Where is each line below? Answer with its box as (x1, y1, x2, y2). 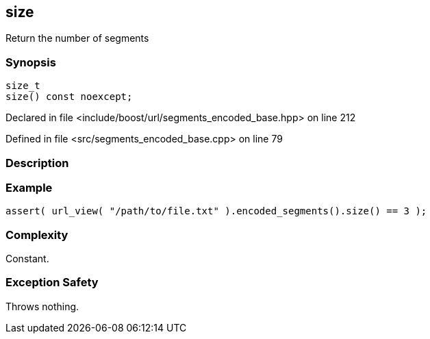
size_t (5, 80, 40, 92)
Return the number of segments (5, 32, 149, 45)
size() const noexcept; (5, 91, 133, 103)
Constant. (5, 253, 49, 265)
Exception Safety (5, 275, 99, 290)
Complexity (5, 227, 68, 242)
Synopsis (5, 55, 56, 69)
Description (5, 155, 69, 170)
